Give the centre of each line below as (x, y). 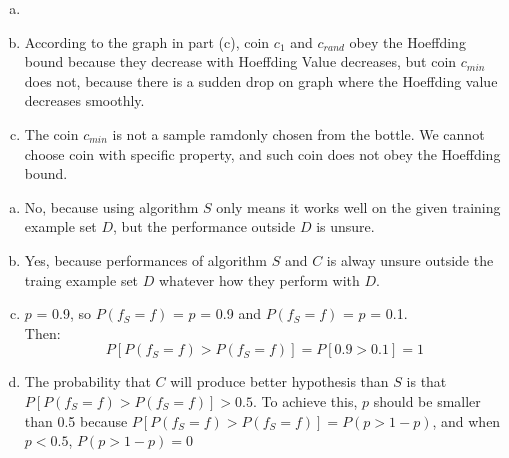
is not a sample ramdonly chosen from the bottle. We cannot (298, 133)
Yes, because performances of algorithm (146, 259)
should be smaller (427, 400)
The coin (51, 133)
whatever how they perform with (259, 279)
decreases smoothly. (84, 100)
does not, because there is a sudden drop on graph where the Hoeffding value (261, 80)
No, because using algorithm (111, 206)
